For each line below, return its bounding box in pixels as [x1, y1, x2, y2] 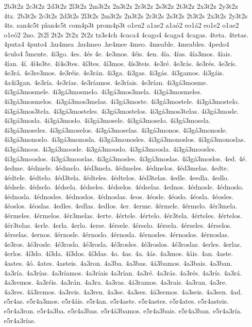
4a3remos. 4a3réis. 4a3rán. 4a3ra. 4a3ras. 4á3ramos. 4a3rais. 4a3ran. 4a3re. [4, 277, 227, 287]
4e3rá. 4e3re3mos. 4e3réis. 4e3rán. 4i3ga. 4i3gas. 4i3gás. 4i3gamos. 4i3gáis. [4, 68, 225, 78]
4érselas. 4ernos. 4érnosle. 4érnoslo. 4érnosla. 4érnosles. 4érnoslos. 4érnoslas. [4, 229, 229, 240]
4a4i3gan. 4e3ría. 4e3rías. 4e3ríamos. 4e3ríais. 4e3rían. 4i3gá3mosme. [4, 77, 208, 87]
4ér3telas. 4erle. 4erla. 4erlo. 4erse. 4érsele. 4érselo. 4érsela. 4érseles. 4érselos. [4, 220, 232, 230]
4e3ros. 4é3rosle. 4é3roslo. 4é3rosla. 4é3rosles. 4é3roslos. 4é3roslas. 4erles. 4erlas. [4, 239, 242, 249]
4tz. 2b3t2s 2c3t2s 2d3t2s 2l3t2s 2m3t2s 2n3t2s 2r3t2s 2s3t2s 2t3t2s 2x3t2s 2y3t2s [4, 10, 248, 20]
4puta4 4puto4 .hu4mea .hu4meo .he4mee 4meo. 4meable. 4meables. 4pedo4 [4, 39, 229, 49]
